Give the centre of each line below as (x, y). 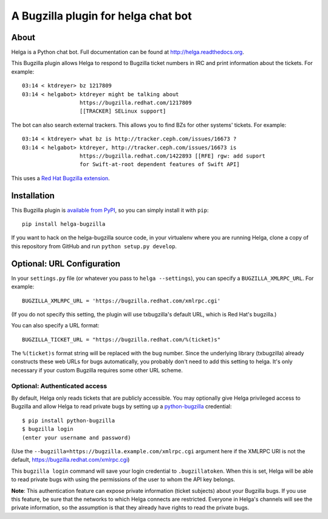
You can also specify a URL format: (55, 326)
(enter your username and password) (77, 437)
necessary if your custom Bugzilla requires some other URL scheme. (97, 370)
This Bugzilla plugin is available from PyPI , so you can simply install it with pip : (110, 210)
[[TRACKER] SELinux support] (123, 111)
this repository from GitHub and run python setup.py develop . (94, 246)
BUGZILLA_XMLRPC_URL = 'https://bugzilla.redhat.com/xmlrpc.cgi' (121, 301)
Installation (33, 196)
